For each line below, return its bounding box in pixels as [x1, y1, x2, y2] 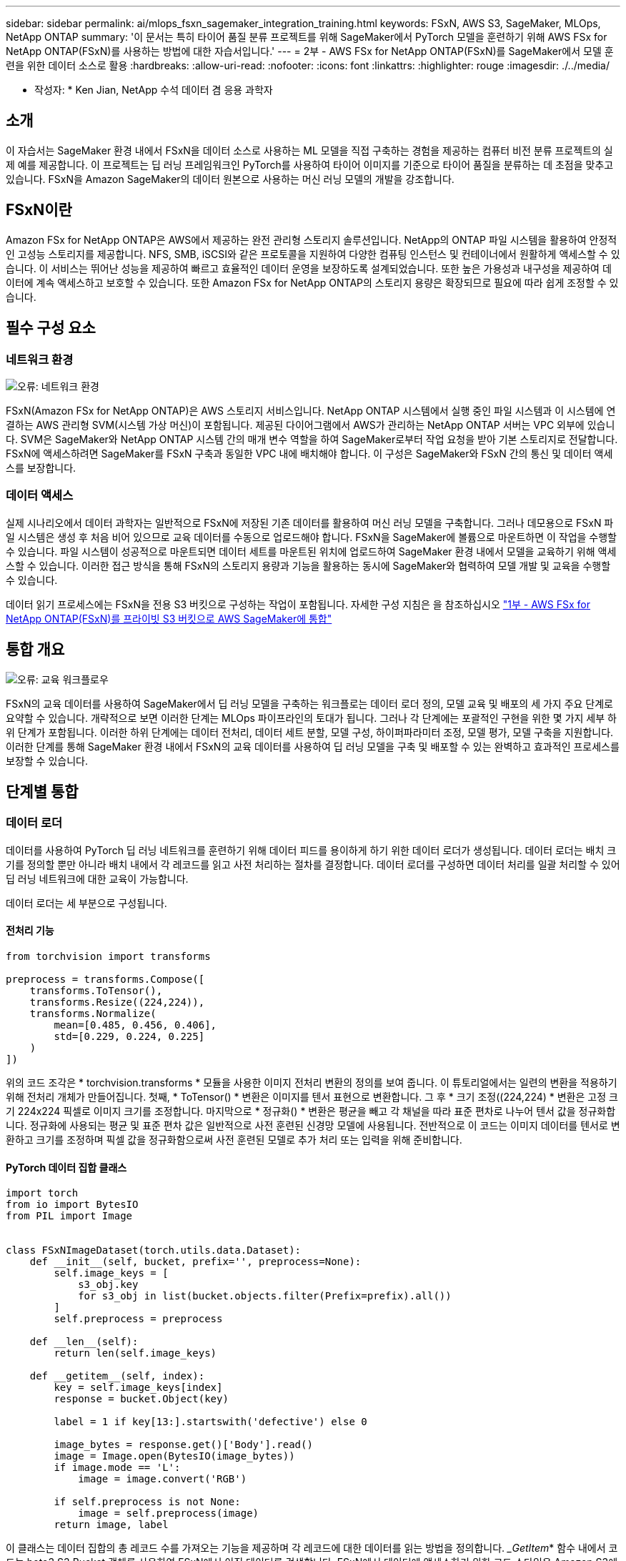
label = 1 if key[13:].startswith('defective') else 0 [54, 1416, 367, 1428]
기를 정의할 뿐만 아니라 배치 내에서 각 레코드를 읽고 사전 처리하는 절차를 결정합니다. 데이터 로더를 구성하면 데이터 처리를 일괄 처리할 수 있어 [6, 858, 620, 871]
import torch [6, 1187, 79, 1199]
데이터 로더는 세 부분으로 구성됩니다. [6, 896, 167, 909]
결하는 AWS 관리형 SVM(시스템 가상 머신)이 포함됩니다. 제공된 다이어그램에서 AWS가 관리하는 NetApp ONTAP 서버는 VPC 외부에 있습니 [6, 418, 615, 431]
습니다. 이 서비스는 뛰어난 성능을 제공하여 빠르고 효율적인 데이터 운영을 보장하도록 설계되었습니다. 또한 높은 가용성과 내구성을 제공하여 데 [6, 262, 612, 274]
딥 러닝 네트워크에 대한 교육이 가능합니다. [6, 872, 189, 885]
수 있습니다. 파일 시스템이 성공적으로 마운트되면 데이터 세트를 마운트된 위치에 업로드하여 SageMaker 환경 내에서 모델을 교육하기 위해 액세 [6, 545, 617, 557]
